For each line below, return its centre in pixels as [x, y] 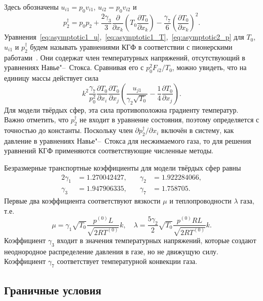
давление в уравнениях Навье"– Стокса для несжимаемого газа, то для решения [128, 140]
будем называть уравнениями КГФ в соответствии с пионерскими [131, 46]
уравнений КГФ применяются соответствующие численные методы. [109, 150]
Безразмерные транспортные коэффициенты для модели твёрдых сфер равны [123, 168]
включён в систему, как [198, 130]
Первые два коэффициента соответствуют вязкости [82, 201]
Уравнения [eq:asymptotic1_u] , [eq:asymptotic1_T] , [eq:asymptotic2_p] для [124, 37]
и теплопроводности [200, 201]
